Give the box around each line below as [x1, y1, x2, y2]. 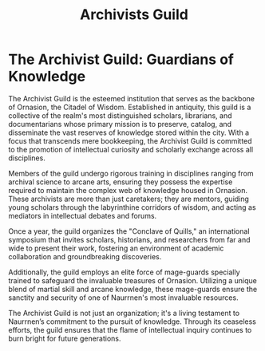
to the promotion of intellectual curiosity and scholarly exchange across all [8, 144, 254, 154]
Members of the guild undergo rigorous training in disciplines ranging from [8, 168, 254, 178]
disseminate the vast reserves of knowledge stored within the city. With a [8, 128, 250, 137]
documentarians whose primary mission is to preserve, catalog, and [8, 119, 232, 128]
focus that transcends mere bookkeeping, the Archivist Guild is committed [8, 136, 253, 145]
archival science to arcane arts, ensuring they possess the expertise [8, 177, 233, 187]
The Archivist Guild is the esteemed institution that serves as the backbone [8, 93, 255, 103]
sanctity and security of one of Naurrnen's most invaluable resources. [8, 293, 239, 302]
